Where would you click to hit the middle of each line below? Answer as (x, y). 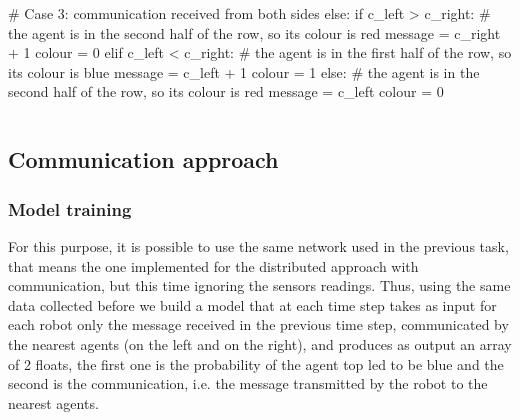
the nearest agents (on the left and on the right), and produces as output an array (260, 343)
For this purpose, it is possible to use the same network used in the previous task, (258, 245)
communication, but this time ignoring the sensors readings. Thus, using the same (259, 285)
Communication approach (143, 159)
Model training (70, 208)
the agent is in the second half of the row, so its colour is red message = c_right (254, 32)
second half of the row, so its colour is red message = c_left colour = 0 (226, 91)
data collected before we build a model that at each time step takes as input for (252, 304)
